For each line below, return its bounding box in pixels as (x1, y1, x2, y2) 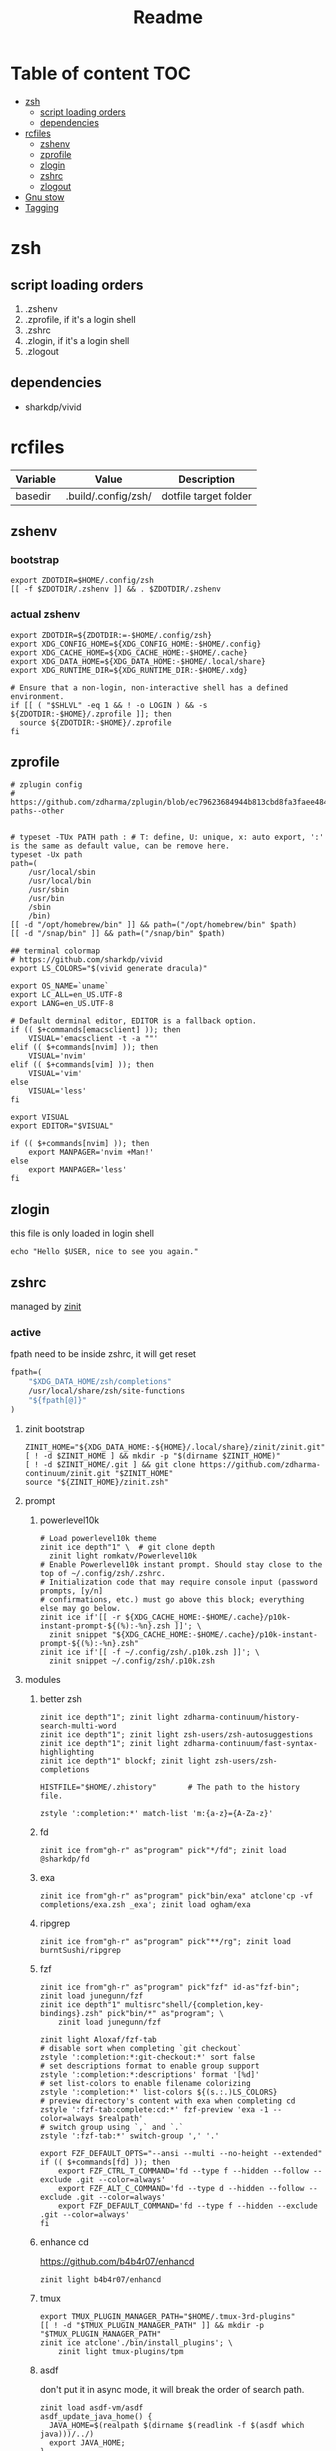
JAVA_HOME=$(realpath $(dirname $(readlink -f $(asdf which (48, 2420, 305, 2430)
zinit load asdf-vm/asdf (39, 2402, 144, 2413)
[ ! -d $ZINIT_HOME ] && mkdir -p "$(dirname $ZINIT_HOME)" (24, 1451, 281, 1461)
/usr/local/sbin (28, 867, 97, 878)
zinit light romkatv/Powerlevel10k (48, 1551, 198, 1561)
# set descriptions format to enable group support (39, 2061, 260, 2071)
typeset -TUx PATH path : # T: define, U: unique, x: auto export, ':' (19, 832, 325, 843)
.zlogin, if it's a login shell (24, 334, 130, 346)
